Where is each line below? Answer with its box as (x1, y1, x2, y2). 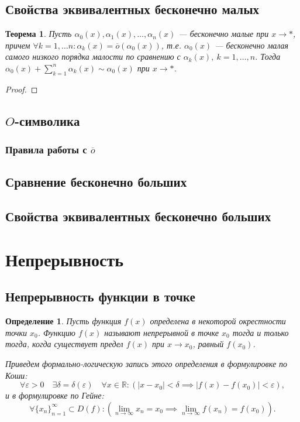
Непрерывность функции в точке (5, 287, 195, 306)
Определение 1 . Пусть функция (5, 315, 122, 327)
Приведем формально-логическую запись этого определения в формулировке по (5, 357, 288, 369)
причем (5, 39, 30, 51)
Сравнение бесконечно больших (5, 173, 187, 191)
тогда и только (232, 326, 289, 338)
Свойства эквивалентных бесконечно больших (5, 207, 271, 225)
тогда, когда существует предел (5, 338, 123, 350)
